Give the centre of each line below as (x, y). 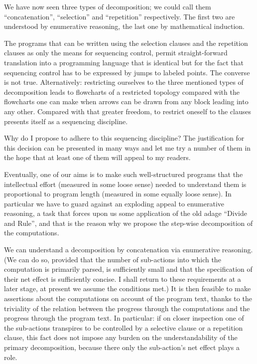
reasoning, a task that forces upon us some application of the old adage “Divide (126, 213)
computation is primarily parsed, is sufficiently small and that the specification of (128, 269)
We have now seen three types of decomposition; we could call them (108, 6)
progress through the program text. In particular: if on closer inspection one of (124, 318)
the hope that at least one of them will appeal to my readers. (97, 157)
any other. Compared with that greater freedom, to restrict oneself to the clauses (128, 111)
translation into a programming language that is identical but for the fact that (124, 62)
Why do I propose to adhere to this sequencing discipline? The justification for (124, 138)
